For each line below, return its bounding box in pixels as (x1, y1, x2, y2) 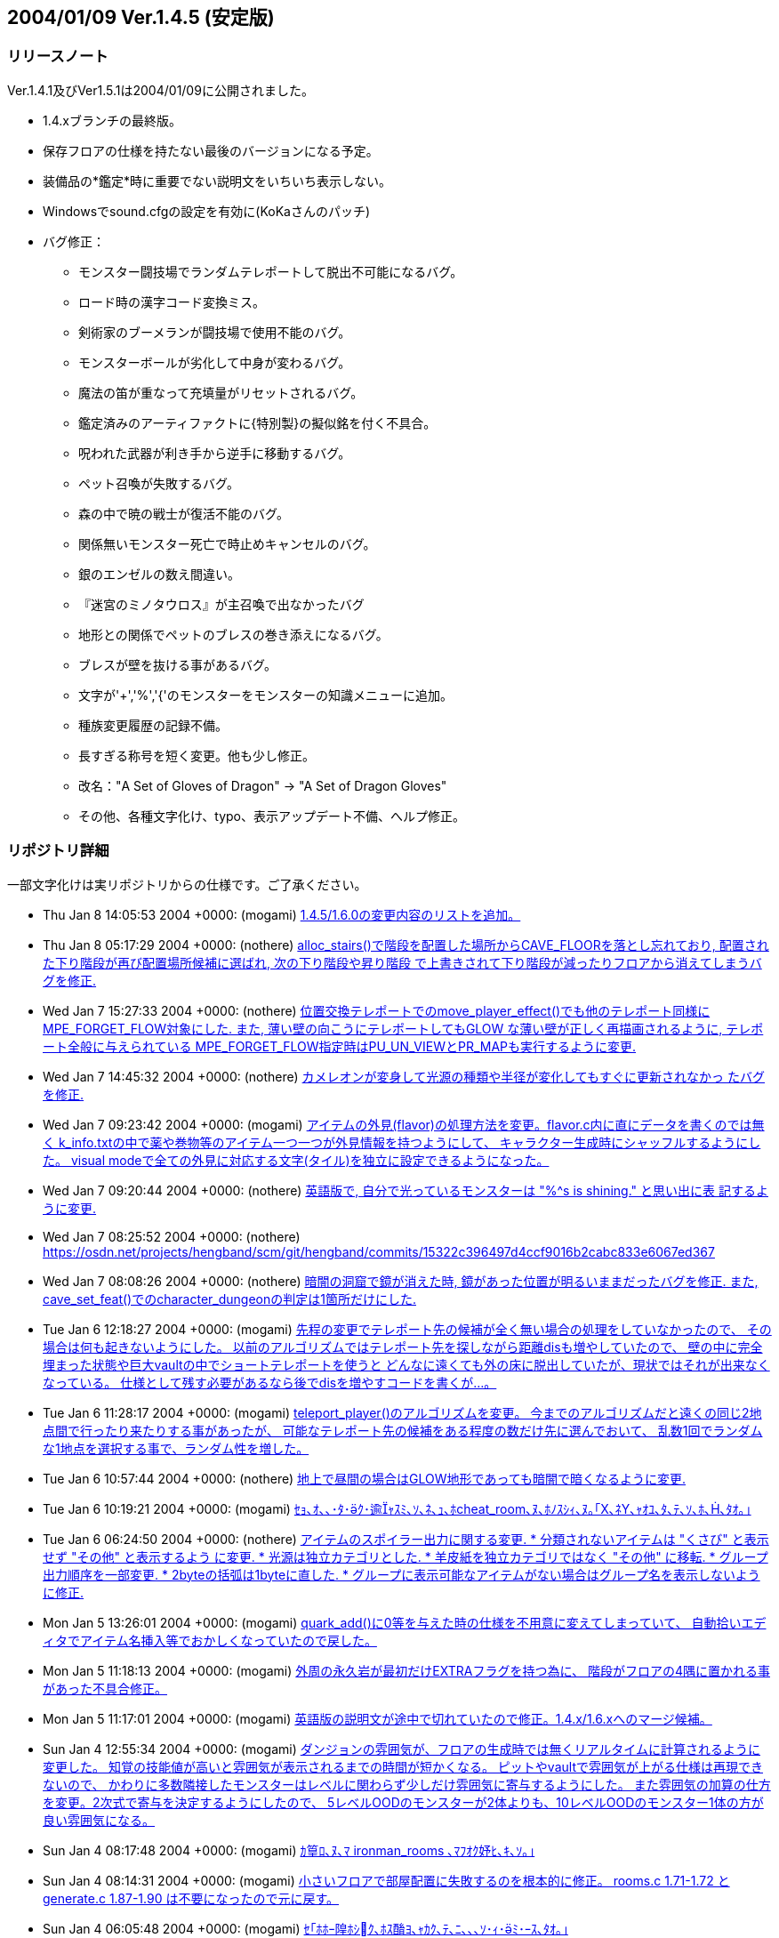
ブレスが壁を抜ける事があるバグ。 (78, 656, 277, 672)
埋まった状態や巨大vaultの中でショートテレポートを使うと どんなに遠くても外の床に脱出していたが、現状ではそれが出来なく (43, 1356, 770, 1372)
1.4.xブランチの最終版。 (43, 112, 181, 128)
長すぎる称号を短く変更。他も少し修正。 (78, 747, 315, 763)
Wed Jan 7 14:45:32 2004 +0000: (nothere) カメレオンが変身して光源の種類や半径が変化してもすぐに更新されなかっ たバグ (43, 1068, 765, 1084)
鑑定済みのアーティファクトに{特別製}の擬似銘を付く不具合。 (78, 414, 437, 430)
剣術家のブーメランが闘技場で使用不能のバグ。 (78, 324, 351, 340)
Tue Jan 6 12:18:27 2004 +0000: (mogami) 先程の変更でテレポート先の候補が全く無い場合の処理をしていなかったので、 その (43, 1321, 772, 1337)
